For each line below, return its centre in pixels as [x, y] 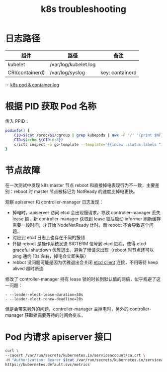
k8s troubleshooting [83, 9]
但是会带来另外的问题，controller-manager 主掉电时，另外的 [67, 309]
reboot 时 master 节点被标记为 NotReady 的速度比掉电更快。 [76, 191]
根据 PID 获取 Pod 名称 [51, 107]
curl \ [12, 351]
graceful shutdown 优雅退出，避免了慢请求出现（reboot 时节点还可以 [83, 250]
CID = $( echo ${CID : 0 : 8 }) [39, 140]
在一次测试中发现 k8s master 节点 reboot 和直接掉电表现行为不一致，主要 [80, 186]
